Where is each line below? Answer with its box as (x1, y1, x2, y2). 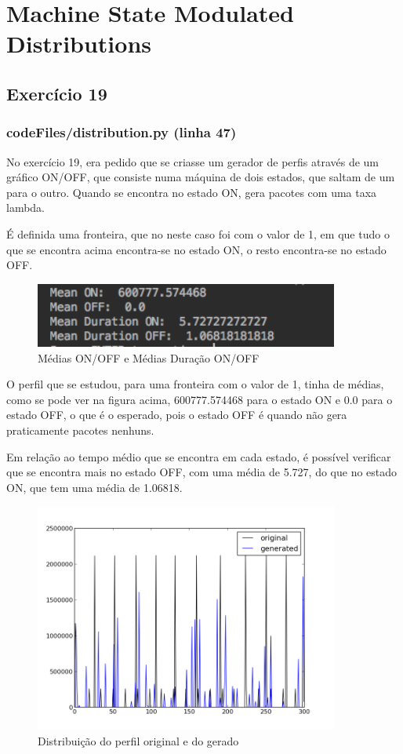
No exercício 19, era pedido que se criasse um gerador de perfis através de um (6, 153, 379, 169)
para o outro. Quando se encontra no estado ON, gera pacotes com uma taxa (6, 184, 377, 200)
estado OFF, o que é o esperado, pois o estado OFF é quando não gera (6, 406, 347, 423)
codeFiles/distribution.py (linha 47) (6, 122, 237, 142)
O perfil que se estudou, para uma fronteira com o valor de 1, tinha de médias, (6, 376, 384, 392)
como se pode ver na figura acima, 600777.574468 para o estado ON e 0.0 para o (6, 391, 393, 407)
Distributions (6, 27, 151, 60)
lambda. (6, 199, 45, 216)
